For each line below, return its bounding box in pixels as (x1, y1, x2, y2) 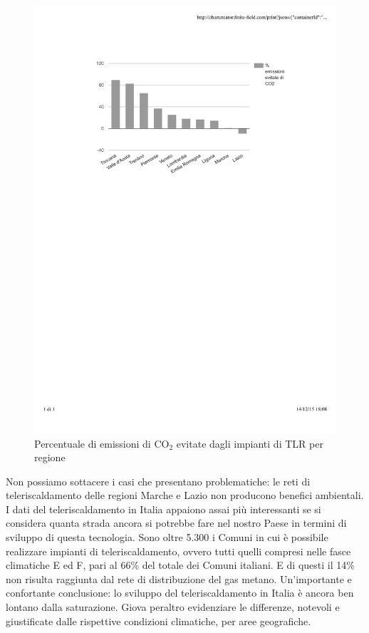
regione (34, 450, 66, 465)
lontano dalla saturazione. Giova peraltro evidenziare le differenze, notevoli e (6, 599, 340, 614)
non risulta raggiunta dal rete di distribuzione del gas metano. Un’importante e (6, 571, 352, 586)
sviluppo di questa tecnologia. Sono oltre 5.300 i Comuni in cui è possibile (6, 530, 328, 545)
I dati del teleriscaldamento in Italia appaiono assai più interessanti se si (6, 501, 321, 516)
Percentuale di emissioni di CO (34, 436, 170, 451)
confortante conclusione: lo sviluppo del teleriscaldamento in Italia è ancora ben (6, 585, 354, 600)
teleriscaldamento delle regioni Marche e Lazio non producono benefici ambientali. (6, 488, 364, 503)
